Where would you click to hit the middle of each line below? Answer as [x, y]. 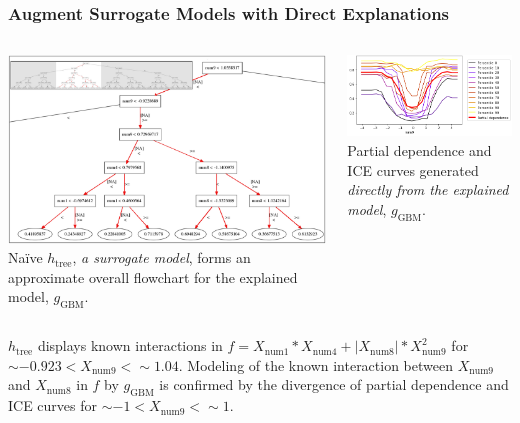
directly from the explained [428, 189]
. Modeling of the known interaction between [315, 364]
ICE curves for [53, 405]
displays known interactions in [130, 345]
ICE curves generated [413, 169]
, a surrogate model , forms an [161, 257]
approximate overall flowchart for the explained [153, 276]
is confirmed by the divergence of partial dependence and [334, 384]
